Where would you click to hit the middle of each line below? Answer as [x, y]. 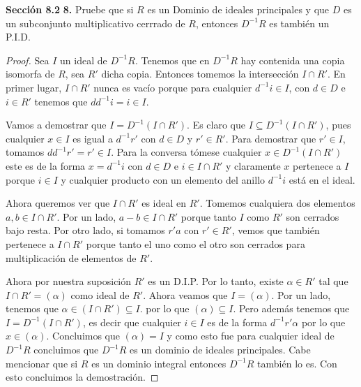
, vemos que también [276, 230]
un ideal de [84, 60]
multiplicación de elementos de [71, 257]
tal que [333, 281]
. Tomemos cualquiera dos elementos [277, 203]
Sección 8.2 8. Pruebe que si [70, 9]
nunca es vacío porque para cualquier [173, 87]
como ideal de [100, 294]
